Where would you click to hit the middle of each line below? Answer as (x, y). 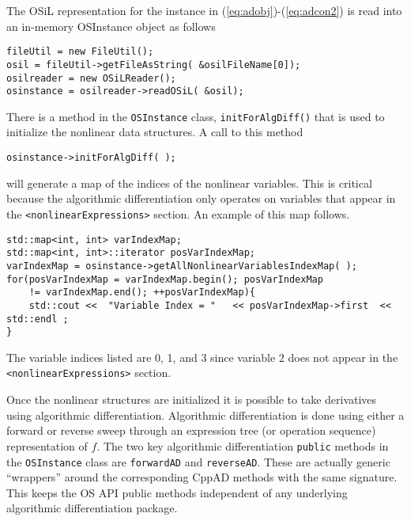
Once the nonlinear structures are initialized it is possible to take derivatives (192, 399)
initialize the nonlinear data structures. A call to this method (155, 132)
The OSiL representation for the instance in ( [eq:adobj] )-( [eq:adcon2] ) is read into (204, 10)
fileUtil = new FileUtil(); (80, 52)
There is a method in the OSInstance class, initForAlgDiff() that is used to (196, 116)
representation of (47, 445)
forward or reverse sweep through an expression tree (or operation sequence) (191, 430)
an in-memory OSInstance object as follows (111, 26)
